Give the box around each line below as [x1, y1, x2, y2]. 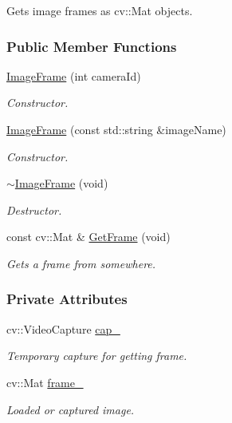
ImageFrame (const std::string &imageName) [6, 121, 226, 137]
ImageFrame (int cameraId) [6, 67, 141, 84]
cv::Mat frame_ [6, 374, 84, 390]
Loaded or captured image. [6, 401, 135, 417]
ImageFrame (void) [14, 175, 108, 192]
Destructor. [6, 201, 62, 218]
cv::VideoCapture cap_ [6, 320, 120, 337]
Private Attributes [6, 289, 128, 309]
